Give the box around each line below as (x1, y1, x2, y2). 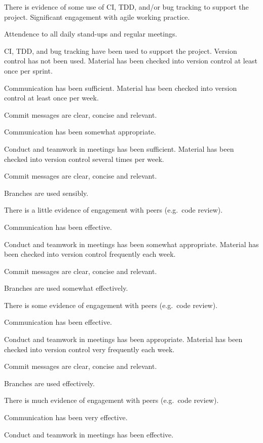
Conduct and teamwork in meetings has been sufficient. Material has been (4, 143, 234, 154)
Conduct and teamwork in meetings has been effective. (4, 429, 174, 439)
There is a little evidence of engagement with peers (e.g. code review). (4, 205, 223, 215)
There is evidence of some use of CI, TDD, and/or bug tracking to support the (4, 2, 249, 12)
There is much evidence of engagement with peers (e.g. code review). (4, 395, 219, 405)
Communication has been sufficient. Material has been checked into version (4, 82, 237, 93)
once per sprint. (4, 65, 53, 76)
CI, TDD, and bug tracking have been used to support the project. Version (4, 45, 237, 56)
